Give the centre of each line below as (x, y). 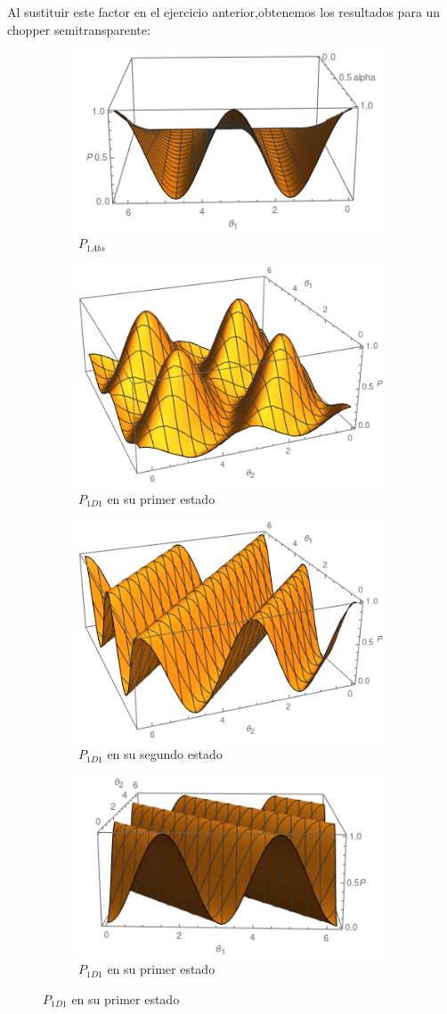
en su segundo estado (165, 754)
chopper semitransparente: (79, 29)
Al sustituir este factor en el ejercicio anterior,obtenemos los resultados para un (224, 12)
